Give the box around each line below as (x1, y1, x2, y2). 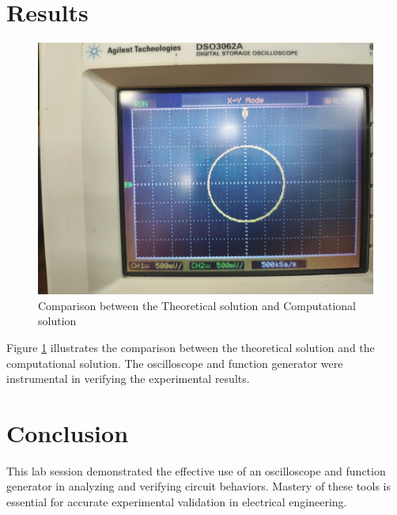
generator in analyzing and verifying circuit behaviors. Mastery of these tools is (6, 478, 391, 494)
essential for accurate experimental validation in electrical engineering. (6, 494, 347, 509)
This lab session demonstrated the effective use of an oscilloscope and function (6, 462, 386, 479)
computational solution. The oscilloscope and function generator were (6, 354, 343, 371)
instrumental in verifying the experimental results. (6, 370, 250, 387)
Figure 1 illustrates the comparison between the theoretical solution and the (6, 339, 375, 355)
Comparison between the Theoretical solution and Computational (38, 297, 356, 313)
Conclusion (6, 416, 129, 449)
